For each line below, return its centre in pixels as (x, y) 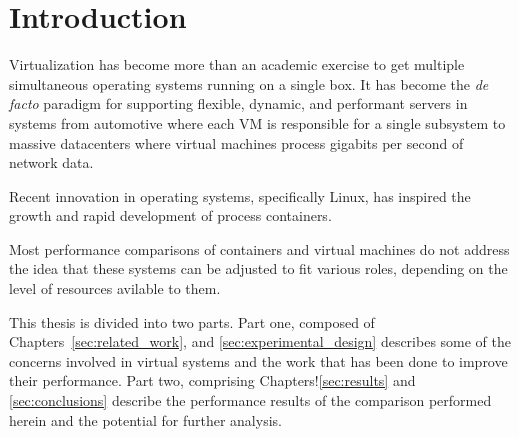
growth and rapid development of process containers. (170, 215)
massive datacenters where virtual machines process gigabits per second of (236, 142)
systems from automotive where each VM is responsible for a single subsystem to (257, 122)
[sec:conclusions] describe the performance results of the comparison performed (250, 400)
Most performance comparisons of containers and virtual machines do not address (259, 248)
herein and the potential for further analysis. (145, 419)
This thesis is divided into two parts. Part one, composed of (192, 321)
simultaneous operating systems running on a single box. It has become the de (249, 83)
